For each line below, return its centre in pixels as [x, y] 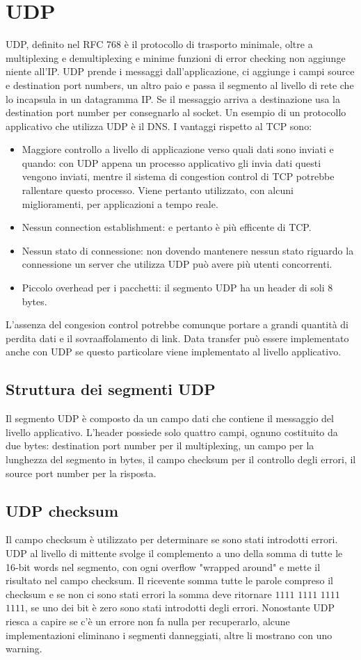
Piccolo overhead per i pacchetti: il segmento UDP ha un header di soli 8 [177, 288]
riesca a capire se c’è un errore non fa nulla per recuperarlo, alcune [148, 621]
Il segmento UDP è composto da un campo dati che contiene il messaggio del [170, 418]
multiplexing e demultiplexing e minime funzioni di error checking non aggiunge [176, 57]
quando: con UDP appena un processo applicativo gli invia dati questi [171, 162]
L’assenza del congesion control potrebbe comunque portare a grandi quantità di [177, 324]
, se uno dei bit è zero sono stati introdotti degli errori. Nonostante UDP [180, 607]
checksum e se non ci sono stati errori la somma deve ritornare [139, 594]
